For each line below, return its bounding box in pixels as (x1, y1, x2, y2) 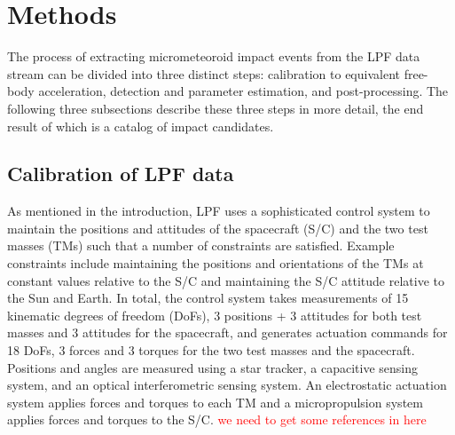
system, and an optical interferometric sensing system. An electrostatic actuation (7, 376, 447, 394)
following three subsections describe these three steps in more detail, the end (7, 99, 424, 117)
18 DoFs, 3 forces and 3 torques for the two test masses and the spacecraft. (7, 341, 415, 360)
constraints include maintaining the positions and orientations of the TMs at (7, 254, 424, 273)
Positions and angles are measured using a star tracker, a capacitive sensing (7, 358, 418, 376)
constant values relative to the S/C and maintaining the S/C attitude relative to (7, 271, 444, 289)
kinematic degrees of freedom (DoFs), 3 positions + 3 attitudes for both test (7, 305, 422, 324)
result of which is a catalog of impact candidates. (7, 116, 274, 135)
